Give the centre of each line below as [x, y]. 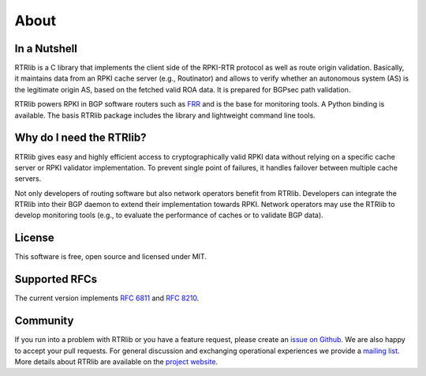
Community [44, 321]
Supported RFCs [56, 279]
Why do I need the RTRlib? [80, 138]
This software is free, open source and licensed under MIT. [110, 257]
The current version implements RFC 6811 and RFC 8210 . [107, 298]
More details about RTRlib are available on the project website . [116, 361]
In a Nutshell [46, 49]
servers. [28, 179]
